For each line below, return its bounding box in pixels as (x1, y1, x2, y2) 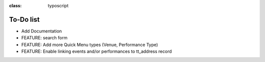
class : (9, 3, 22, 8)
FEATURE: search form (21, 35, 68, 41)
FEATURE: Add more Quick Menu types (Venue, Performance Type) (21, 42, 158, 47)
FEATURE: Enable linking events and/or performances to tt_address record (21, 48, 172, 54)
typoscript (48, 3, 69, 8)
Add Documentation (21, 28, 62, 34)
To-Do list (9, 15, 40, 24)
